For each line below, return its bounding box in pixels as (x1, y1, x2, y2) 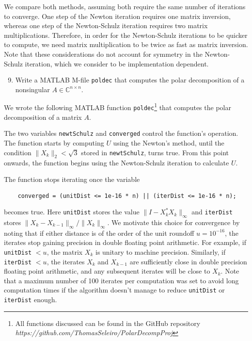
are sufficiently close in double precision (129, 256, 247, 266)
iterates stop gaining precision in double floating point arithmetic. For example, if (4, 237, 246, 247)
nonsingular (15, 84, 50, 94)
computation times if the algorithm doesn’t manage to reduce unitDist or (4, 285, 225, 295)
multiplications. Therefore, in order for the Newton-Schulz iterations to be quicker (4, 30, 248, 40)
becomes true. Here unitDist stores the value (4, 207, 140, 217)
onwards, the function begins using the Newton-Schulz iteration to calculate (4, 158, 229, 168)
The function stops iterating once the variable (4, 174, 140, 184)
